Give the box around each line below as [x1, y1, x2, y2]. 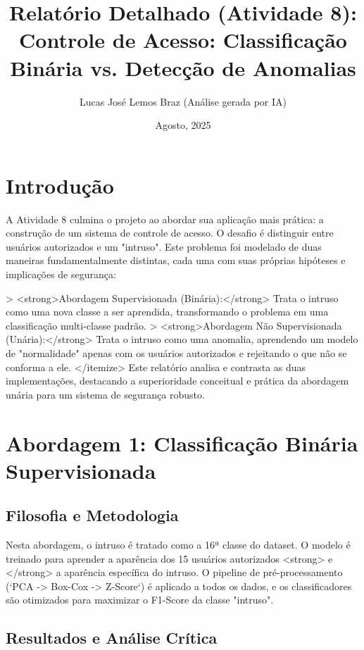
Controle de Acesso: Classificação [19, 25, 347, 54]
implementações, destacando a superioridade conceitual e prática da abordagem [6, 373, 349, 388]
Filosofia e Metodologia [6, 504, 179, 526]
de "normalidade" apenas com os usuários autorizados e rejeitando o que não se [6, 345, 347, 360]
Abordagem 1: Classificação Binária [6, 428, 358, 457]
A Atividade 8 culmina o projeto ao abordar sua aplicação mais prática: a [6, 211, 324, 226]
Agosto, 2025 [155, 118, 211, 132]
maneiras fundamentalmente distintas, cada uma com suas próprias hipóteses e [6, 253, 346, 268]
